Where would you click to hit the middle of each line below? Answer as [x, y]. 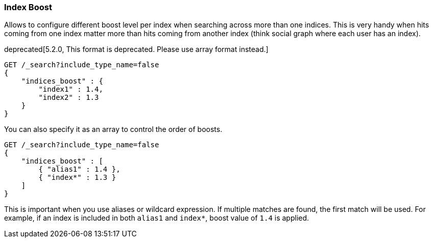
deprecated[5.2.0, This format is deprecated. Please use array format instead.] [136, 49]
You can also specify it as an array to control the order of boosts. [113, 129]
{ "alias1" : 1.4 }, [79, 169]
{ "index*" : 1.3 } [77, 178]
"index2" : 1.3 [69, 98]
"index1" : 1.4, [71, 89]
